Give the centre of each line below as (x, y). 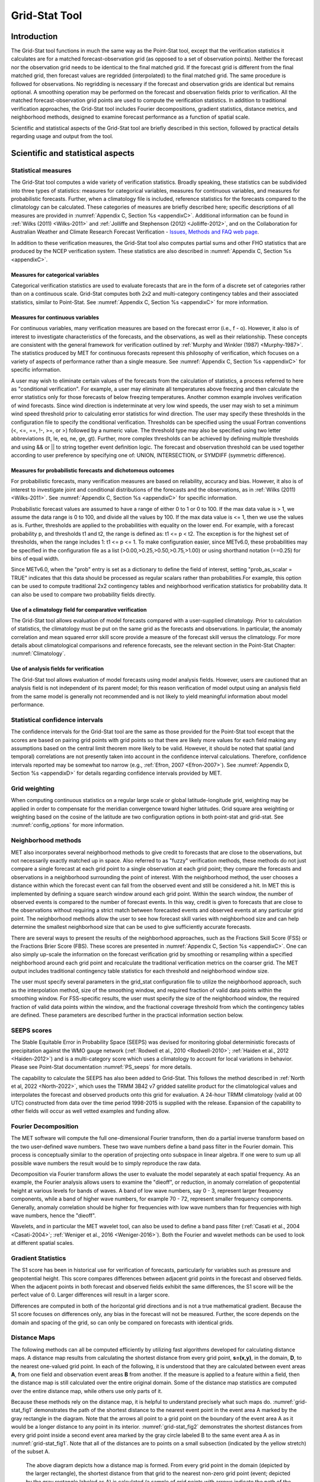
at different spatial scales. (42, 1243)
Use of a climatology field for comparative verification (79, 609)
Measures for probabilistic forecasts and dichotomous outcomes (93, 471)
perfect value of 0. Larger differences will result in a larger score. (90, 1295)
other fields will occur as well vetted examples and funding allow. (90, 1111)
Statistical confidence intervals (57, 720)
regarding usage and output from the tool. (62, 136)
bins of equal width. (35, 558)
